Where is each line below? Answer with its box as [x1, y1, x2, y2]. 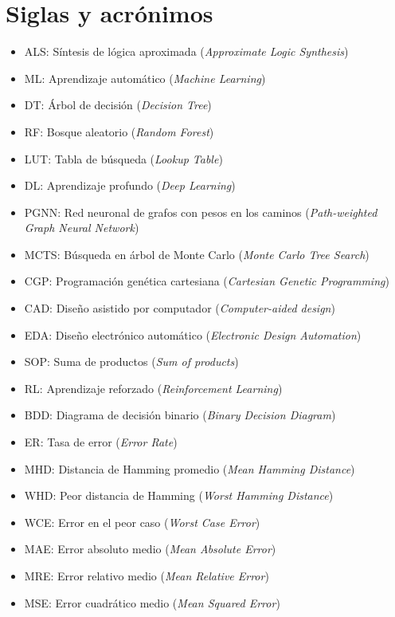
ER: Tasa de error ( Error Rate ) [24, 434, 178, 450]
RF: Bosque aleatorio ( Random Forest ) [24, 123, 214, 140]
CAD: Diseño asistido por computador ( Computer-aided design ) [24, 300, 335, 316]
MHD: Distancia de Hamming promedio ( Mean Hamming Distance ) [24, 460, 355, 477]
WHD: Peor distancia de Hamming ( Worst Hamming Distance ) [24, 487, 334, 504]
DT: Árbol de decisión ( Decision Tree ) [24, 96, 212, 113]
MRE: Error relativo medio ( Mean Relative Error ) [24, 568, 269, 584]
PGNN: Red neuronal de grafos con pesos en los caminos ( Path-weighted [24, 203, 377, 220]
